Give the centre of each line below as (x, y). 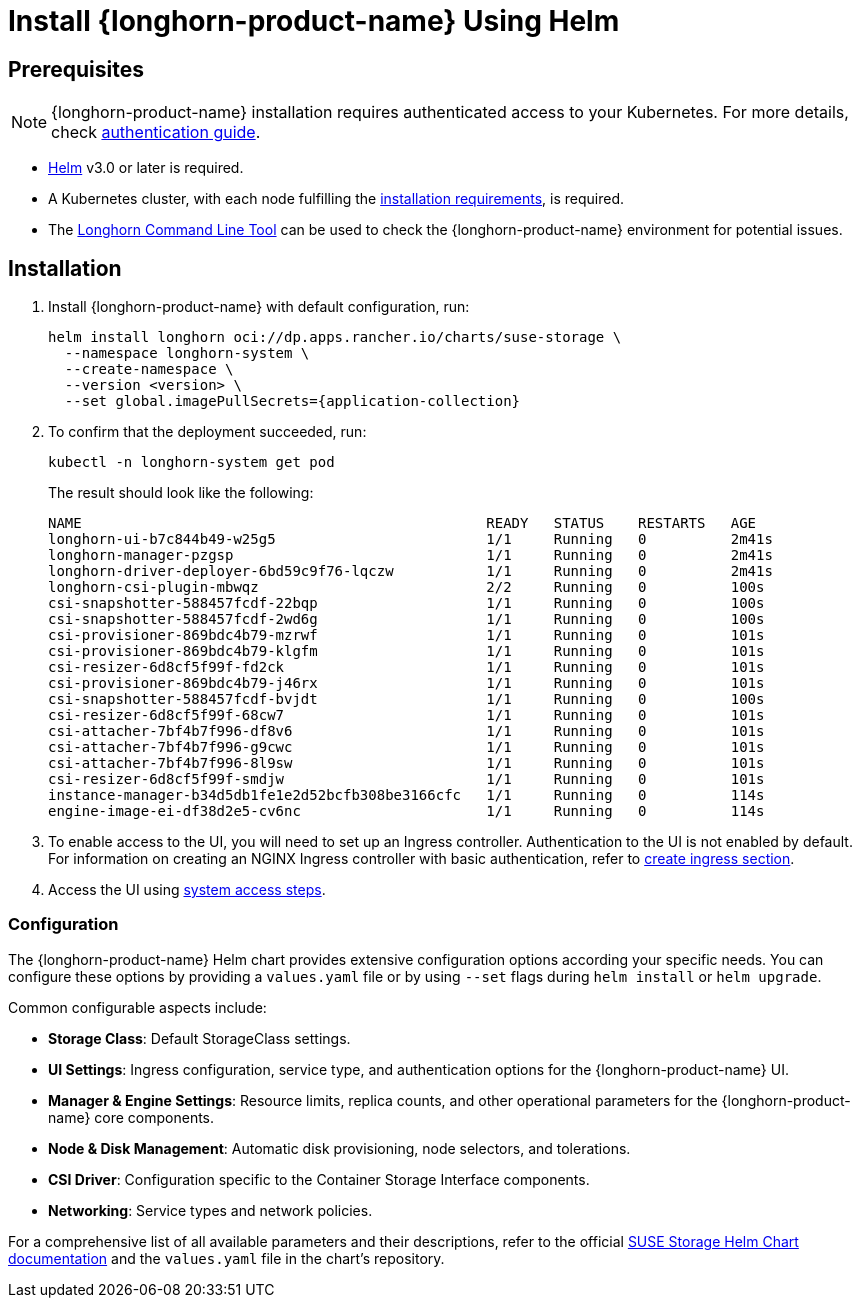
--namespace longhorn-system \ (187, 353)
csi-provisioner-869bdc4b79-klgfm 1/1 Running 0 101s (406, 651)
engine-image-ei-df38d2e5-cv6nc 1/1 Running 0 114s (406, 811)
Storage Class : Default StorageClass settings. (199, 1038)
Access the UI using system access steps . (187, 890)
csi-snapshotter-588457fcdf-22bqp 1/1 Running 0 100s (406, 603)
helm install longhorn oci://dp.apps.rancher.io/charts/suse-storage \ (335, 337)
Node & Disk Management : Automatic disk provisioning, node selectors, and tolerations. (339, 1148)
